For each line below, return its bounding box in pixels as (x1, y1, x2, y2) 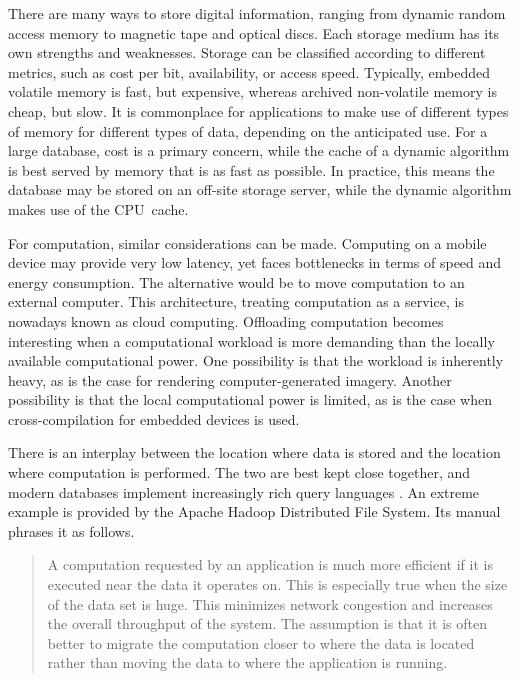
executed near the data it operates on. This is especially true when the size (47, 574, 508, 595)
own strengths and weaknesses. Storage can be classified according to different (8, 42, 486, 63)
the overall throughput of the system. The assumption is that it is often (47, 613, 488, 634)
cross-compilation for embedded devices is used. (8, 408, 300, 429)
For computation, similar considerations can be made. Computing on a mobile (8, 232, 487, 253)
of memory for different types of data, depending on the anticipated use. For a (8, 120, 488, 141)
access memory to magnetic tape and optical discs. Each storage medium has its (8, 22, 500, 43)
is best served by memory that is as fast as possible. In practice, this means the (8, 159, 495, 180)
